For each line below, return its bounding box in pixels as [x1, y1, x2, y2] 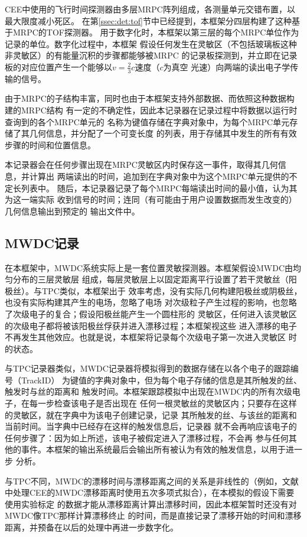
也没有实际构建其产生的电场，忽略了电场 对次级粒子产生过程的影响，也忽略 [5, 296, 297, 308]
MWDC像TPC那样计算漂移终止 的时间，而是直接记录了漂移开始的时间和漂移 [5, 509, 302, 522]
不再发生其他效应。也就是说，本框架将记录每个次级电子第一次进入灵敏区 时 [5, 331, 297, 343]
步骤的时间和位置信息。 [5, 138, 96, 151]
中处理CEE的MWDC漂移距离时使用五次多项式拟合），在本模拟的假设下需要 [5, 486, 295, 499]
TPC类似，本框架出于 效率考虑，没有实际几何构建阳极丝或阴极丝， [41, 284, 302, 297]
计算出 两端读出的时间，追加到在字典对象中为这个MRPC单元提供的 [29, 170, 289, 182]
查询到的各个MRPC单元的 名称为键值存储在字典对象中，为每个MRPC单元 [5, 115, 290, 128]
